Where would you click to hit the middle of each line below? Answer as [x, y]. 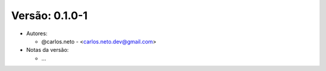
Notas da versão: [47, 50]
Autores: [37, 33]
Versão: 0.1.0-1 [49, 16]
